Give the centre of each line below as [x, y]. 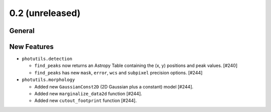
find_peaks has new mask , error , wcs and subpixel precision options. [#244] [118, 72]
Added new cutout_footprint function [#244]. [86, 100]
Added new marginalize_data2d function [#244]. [88, 94]
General [22, 31]
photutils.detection [47, 59]
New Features [31, 47]
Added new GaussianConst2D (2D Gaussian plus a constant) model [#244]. [114, 86]
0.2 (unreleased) [45, 13]
